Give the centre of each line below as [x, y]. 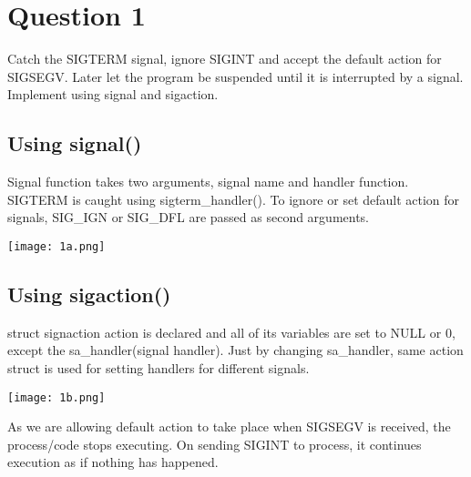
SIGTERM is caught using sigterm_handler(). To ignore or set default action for [234, 199]
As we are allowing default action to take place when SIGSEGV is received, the [229, 426]
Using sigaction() [89, 294]
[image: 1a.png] [56, 246]
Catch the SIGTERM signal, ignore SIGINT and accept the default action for [225, 59]
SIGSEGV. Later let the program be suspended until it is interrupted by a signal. [235, 76]
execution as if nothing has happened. [113, 462]
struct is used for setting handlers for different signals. [159, 367]
